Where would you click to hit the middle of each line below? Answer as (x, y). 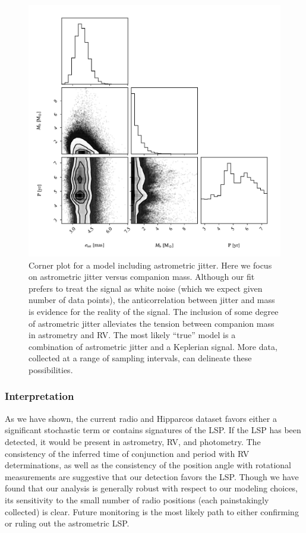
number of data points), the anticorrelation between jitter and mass (152, 300)
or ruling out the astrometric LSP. (67, 523)
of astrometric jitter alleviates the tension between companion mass (152, 323)
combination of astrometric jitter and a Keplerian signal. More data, (153, 346)
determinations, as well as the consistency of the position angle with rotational (148, 465)
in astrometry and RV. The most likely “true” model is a (132, 335)
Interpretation (40, 396)
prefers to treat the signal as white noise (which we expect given (146, 288)
